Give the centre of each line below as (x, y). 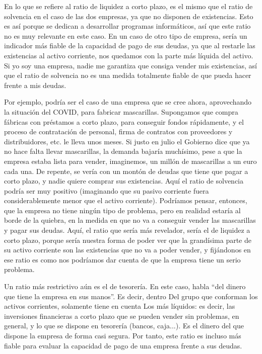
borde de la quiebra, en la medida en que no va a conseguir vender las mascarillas (130, 220)
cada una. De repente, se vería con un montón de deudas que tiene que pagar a (126, 171)
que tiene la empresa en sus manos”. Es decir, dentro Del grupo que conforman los (131, 296)
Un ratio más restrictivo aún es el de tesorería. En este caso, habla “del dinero (125, 286)
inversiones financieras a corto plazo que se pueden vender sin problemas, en (122, 316)
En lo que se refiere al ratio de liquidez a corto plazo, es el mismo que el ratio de (128, 6)
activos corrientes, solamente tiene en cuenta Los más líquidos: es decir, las (120, 306)
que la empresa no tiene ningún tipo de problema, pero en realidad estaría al (122, 210)
